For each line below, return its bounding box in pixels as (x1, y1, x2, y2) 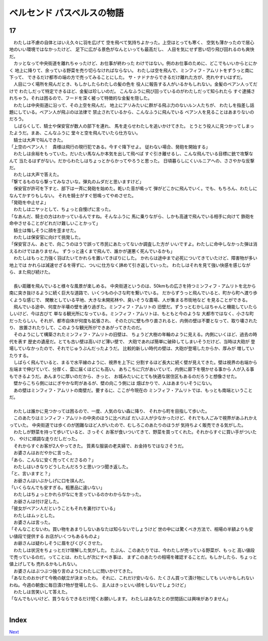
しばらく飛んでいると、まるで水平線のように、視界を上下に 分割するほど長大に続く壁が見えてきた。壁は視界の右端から (13, 359, 258, 365)
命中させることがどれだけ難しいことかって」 (9, 220, 101, 226)
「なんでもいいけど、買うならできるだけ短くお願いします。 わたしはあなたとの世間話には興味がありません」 (9, 596, 231, 602)
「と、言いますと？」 (9, 471, 53, 477)
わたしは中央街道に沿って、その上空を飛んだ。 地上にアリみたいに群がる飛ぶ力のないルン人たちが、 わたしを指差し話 (13, 102, 255, 108)
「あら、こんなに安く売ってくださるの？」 (9, 457, 96, 463)
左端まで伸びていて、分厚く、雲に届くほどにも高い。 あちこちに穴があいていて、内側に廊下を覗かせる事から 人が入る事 (9, 366, 255, 372)
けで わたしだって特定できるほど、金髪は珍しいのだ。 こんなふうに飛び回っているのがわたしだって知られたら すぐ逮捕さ (9, 88, 256, 94)
